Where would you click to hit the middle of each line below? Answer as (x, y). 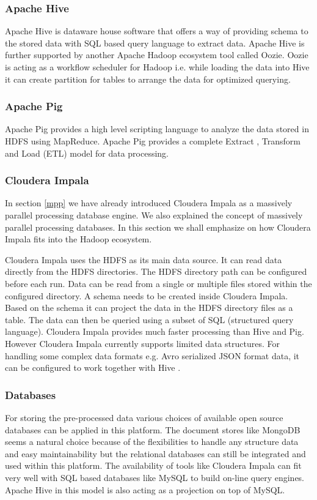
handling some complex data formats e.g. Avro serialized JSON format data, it (152, 355)
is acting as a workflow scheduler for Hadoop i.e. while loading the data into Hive (157, 67)
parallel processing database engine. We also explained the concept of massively (154, 215)
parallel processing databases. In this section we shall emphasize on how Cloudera (158, 227)
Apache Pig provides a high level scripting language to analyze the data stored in (157, 129)
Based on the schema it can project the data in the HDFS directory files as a (149, 308)
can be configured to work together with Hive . (93, 368)
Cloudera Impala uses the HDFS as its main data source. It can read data (144, 259)
